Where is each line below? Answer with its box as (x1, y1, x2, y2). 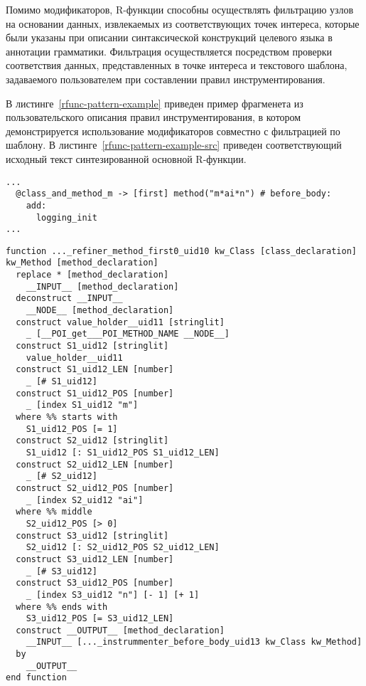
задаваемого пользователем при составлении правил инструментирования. (6, 71, 325, 86)
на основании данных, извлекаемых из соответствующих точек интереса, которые (6, 16, 360, 31)
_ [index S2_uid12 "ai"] (26, 495, 144, 505)
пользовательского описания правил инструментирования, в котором (6, 110, 301, 125)
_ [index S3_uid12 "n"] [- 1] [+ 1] (26, 589, 200, 600)
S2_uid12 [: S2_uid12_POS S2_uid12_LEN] (26, 542, 220, 553)
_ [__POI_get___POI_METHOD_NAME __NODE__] (26, 329, 230, 339)
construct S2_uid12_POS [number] (16, 482, 174, 493)
